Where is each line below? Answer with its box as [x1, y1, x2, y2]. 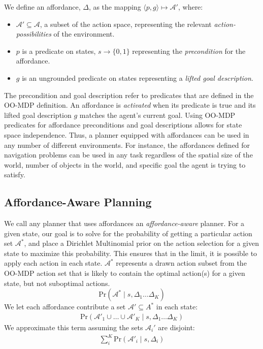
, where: [178, 2, 203, 12]
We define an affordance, [4, 2, 81, 12]
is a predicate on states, [22, 45, 96, 56]
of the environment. [53, 28, 115, 39]
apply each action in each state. [4, 258, 103, 268]
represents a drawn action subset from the [116, 258, 247, 268]
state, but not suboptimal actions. [4, 277, 110, 288]
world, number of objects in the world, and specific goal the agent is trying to [4, 159, 246, 170]
